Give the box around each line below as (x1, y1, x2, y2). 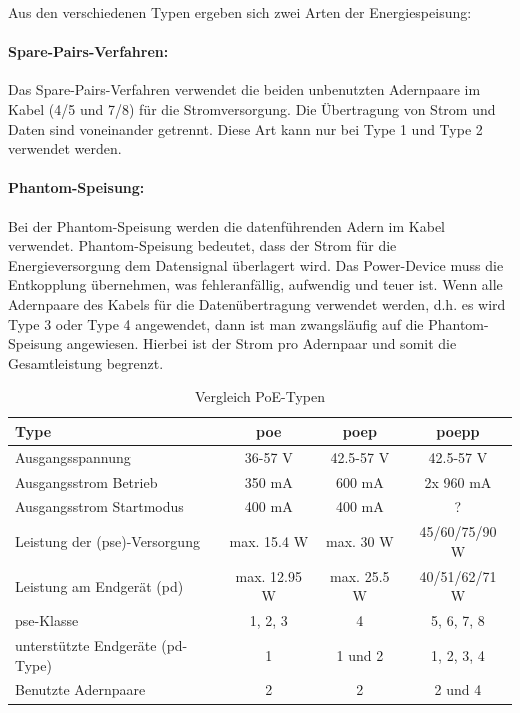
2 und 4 (434, 679, 482, 700)
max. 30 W (325, 531, 394, 552)
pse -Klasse (15, 610, 79, 631)
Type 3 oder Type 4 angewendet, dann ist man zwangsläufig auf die (8, 313, 424, 334)
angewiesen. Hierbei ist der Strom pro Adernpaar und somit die (66, 333, 457, 354)
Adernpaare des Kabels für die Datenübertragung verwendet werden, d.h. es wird (8, 293, 506, 314)
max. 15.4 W (229, 531, 309, 552)
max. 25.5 (330, 565, 390, 586)
